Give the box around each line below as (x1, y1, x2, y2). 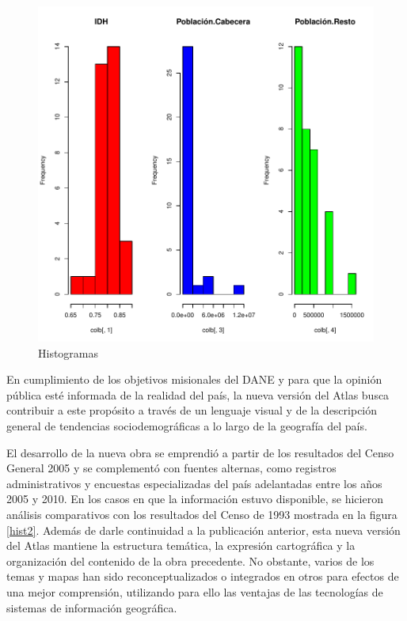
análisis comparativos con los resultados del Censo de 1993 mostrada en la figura (6, 506, 397, 522)
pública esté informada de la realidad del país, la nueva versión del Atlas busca (6, 386, 390, 403)
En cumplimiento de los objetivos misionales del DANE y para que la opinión (6, 371, 382, 388)
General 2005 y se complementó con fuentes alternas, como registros (6, 460, 337, 476)
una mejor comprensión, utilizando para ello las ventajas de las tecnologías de (6, 583, 383, 600)
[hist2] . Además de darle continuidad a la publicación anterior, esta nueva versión (6, 521, 401, 538)
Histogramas (38, 344, 99, 361)
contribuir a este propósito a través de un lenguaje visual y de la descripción (6, 402, 378, 418)
